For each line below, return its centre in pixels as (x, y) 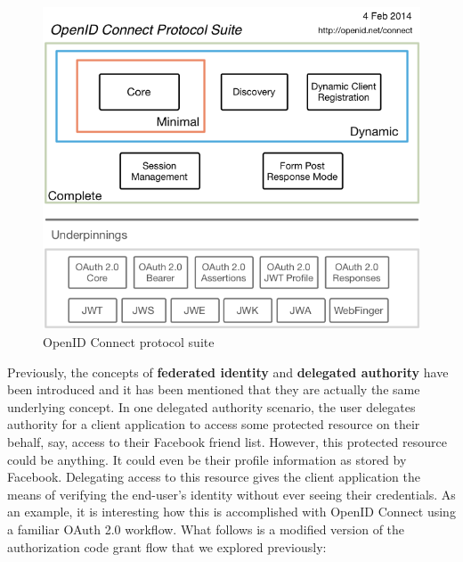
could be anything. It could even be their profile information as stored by (207, 459)
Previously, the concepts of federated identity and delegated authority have (228, 372)
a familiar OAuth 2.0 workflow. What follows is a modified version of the (206, 529)
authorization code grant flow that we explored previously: (167, 546)
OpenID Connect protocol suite (129, 341)
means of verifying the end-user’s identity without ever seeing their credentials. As (231, 494)
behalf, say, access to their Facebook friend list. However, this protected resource (227, 441)
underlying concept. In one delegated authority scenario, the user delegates (211, 406)
